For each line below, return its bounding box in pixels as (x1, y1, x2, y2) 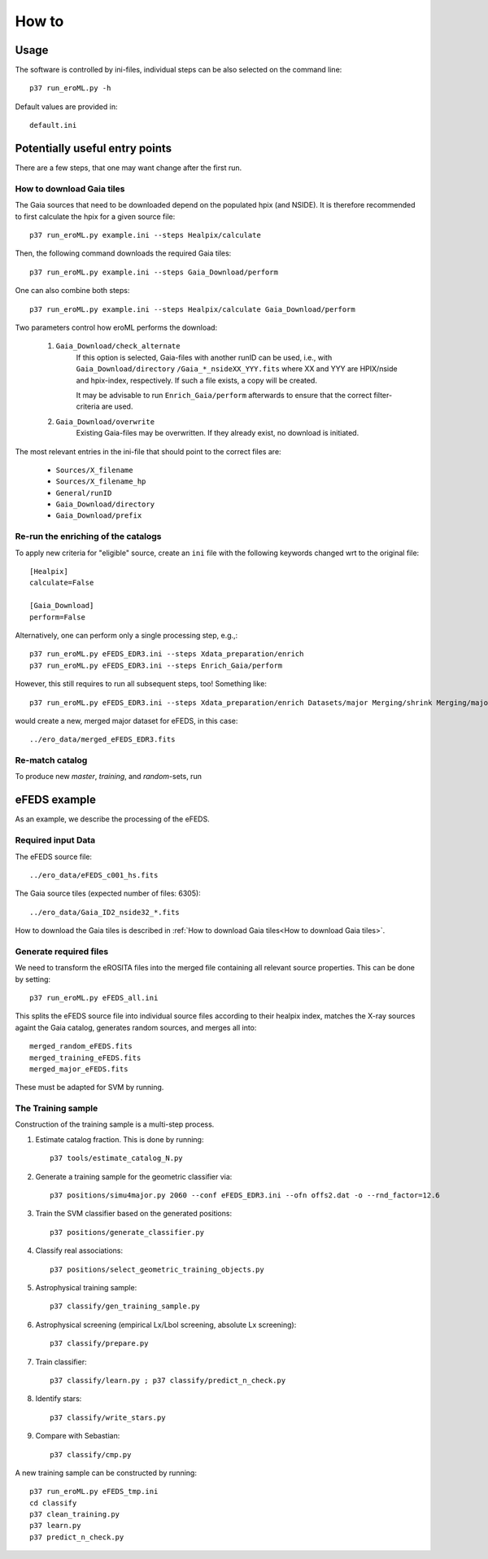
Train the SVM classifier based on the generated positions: (35, 1209, 232, 1219)
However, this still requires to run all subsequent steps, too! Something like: (15, 679, 268, 689)
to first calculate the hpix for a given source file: (15, 212, 176, 221)
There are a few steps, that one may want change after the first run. (15, 163, 242, 173)
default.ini (29, 120, 77, 130)
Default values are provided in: (15, 102, 118, 112)
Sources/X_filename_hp (55, 477, 146, 486)
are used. (101, 401, 133, 411)
